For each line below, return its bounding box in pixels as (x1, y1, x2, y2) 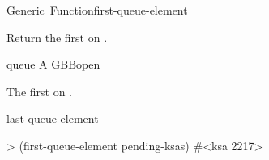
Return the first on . (6, 28, 108, 45)
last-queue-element (6, 110, 99, 127)
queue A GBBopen (6, 56, 100, 73)
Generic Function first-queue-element (6, 2, 188, 18)
